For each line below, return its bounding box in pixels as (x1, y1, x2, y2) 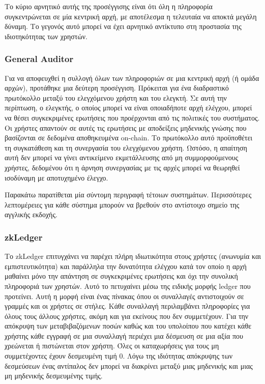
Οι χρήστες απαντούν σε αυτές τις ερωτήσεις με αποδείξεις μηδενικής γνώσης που (5, 122, 247, 133)
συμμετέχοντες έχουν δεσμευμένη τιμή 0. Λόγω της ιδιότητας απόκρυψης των (5, 350, 233, 361)
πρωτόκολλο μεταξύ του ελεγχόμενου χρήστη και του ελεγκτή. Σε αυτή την (5, 92, 227, 103)
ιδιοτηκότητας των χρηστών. (5, 31, 87, 41)
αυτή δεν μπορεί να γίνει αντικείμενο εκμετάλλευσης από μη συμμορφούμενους (5, 152, 239, 163)
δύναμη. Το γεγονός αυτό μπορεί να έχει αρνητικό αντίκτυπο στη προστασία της (5, 21, 242, 32)
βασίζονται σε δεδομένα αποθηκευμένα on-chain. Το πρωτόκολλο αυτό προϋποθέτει (5, 132, 253, 143)
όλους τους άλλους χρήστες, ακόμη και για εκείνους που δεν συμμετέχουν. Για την (5, 310, 249, 321)
